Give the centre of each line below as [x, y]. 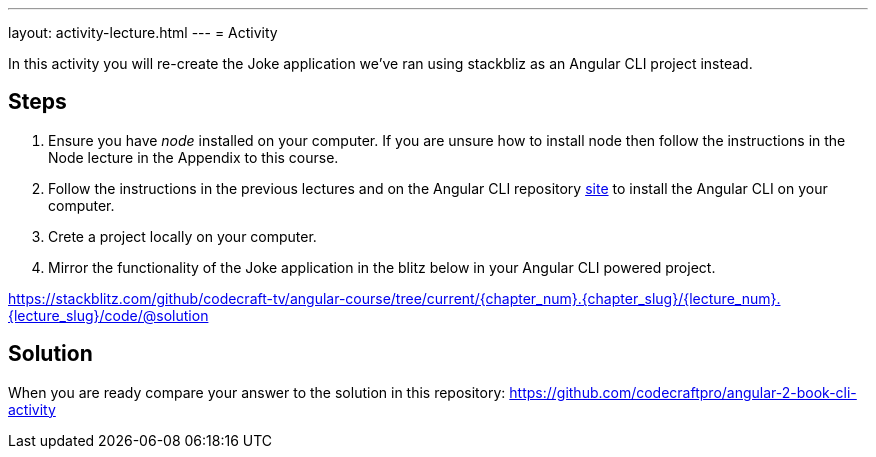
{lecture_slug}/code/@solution [108, 315]
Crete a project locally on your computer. [182, 236]
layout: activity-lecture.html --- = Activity [143, 32]
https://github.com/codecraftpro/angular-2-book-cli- [683, 392]
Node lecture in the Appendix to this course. [193, 157]
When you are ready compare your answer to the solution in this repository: [257, 392]
